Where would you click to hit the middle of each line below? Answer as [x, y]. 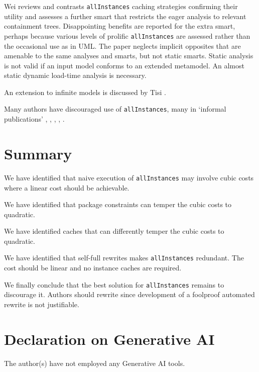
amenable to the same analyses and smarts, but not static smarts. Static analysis [129, 56]
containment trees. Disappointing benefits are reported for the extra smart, [120, 26]
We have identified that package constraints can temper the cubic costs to [118, 204]
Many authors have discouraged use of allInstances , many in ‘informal [115, 109]
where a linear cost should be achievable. [67, 187]
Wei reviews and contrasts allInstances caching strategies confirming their [121, 6]
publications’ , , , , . [34, 119]
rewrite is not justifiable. [42, 304]
